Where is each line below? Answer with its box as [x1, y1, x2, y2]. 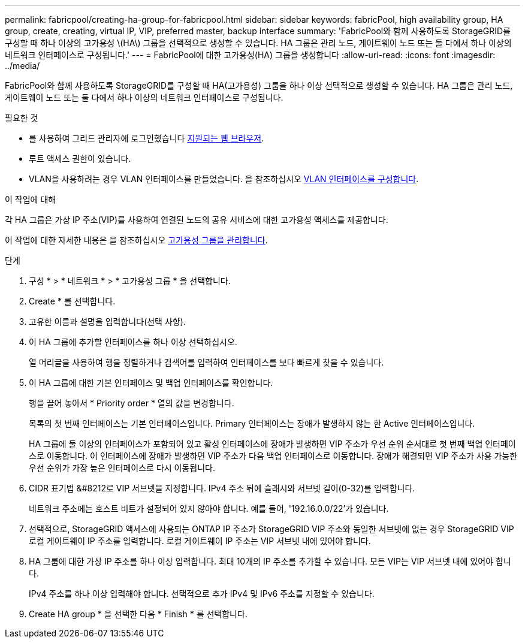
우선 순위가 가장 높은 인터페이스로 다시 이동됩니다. [29, 463, 216, 473]
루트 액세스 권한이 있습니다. [29, 153, 131, 164]
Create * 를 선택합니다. [29, 296, 116, 306]
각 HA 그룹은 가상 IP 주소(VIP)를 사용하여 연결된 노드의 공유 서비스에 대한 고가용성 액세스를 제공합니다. [5, 215, 388, 225]
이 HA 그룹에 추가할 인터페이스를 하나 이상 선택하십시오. [29, 337, 237, 347]
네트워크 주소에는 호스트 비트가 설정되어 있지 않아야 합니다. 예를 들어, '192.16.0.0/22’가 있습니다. [29, 503, 389, 514]
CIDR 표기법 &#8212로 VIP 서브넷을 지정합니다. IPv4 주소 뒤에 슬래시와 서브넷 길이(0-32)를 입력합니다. [29, 483, 415, 493]
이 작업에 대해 [5, 194, 56, 204]
